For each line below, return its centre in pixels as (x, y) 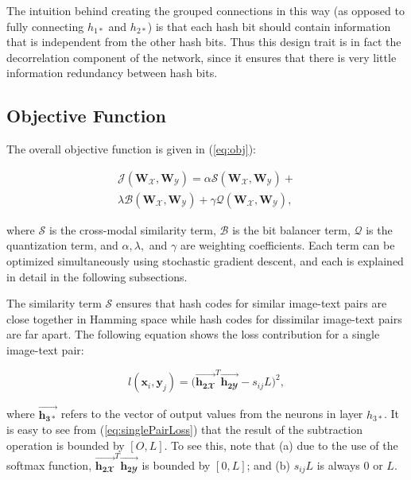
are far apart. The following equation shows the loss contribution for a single (193, 334)
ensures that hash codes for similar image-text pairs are (252, 303)
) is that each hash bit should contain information (269, 26)
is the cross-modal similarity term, (132, 229)
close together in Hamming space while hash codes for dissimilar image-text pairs (204, 318)
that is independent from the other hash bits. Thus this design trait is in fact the (204, 42)
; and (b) (269, 465)
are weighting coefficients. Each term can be (287, 245)
